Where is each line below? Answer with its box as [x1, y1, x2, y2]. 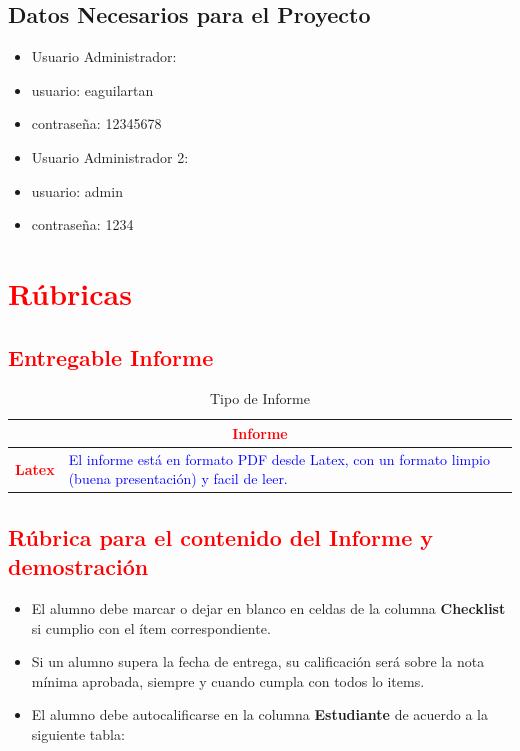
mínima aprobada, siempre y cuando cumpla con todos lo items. [31, 670, 425, 691]
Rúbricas [8, 272, 132, 313]
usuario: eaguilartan [31, 79, 154, 100]
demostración [8, 551, 149, 582]
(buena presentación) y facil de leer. [68, 468, 288, 489]
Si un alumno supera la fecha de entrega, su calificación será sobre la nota [31, 651, 485, 672]
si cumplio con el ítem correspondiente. [31, 617, 271, 638]
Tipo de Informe [210, 388, 310, 409]
